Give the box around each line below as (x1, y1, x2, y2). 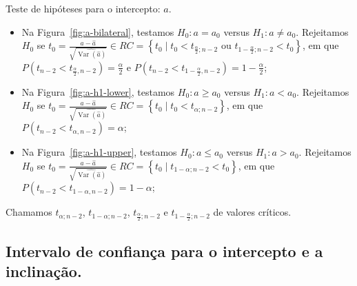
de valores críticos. (213, 205, 292, 219)
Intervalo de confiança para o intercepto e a (6, 240, 323, 261)
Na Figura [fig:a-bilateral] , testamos (21, 24, 174, 39)
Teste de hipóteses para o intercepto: (6, 1, 161, 15)
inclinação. (6, 261, 82, 282)
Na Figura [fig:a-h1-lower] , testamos (21, 84, 175, 99)
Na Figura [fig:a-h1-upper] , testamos (21, 145, 177, 159)
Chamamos (6, 205, 52, 219)
